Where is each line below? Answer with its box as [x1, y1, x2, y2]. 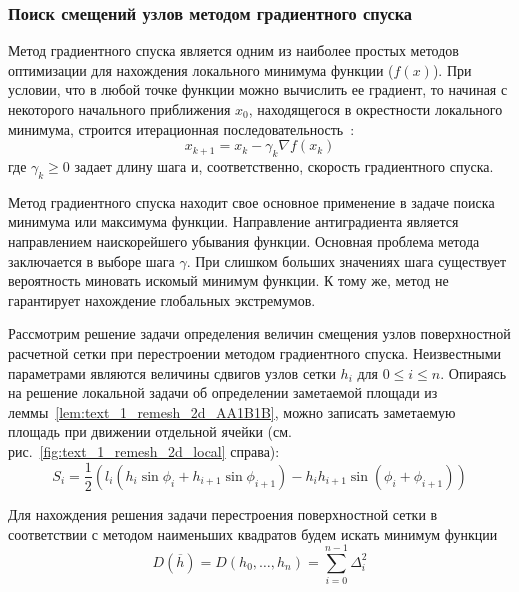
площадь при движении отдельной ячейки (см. [8, 421, 293, 442]
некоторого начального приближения [8, 99, 231, 119]
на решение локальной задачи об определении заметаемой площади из [8, 382, 438, 403]
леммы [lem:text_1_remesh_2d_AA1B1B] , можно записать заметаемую [8, 401, 456, 422]
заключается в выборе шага [8, 250, 175, 271]
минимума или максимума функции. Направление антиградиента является [8, 211, 459, 232]
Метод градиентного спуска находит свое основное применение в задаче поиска [8, 191, 495, 212]
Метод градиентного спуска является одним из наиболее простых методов [8, 40, 459, 61]
